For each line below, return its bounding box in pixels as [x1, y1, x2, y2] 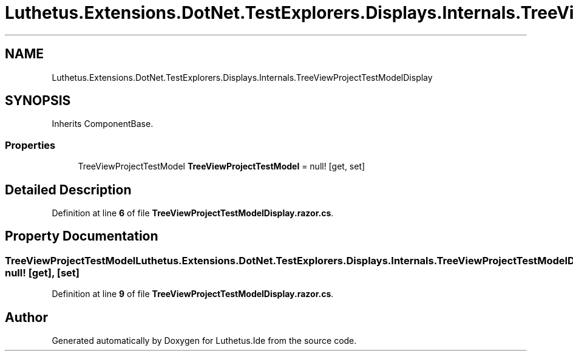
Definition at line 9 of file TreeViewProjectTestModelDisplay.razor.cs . [52, 289, 334, 300]
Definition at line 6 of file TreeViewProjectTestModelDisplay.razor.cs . [52, 208, 334, 219]
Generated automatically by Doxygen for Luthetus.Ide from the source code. [52, 335, 357, 346]
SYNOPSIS [5, 93, 71, 109]
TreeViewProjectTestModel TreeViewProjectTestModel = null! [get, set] [78, 161, 365, 172]
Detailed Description [5, 182, 132, 197]
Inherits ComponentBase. [52, 118, 154, 129]
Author [5, 309, 48, 325]
